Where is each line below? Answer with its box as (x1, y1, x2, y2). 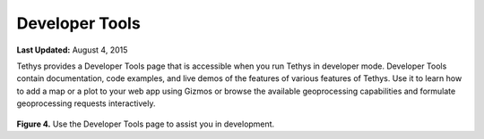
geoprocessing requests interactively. (16, 98, 156, 109)
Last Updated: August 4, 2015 (16, 45, 128, 55)
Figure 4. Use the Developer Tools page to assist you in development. (16, 119, 275, 129)
